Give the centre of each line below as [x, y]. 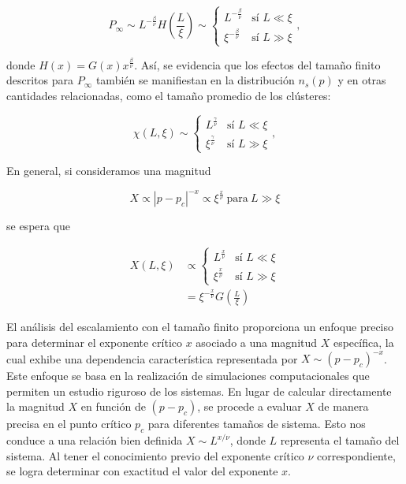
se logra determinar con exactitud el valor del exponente [142, 471]
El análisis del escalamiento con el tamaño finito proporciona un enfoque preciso [200, 327]
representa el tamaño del [340, 440]
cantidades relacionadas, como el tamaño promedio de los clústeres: [169, 95]
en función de [113, 406]
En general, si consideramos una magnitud [109, 171]
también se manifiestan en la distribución [195, 80]
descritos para [40, 80]
